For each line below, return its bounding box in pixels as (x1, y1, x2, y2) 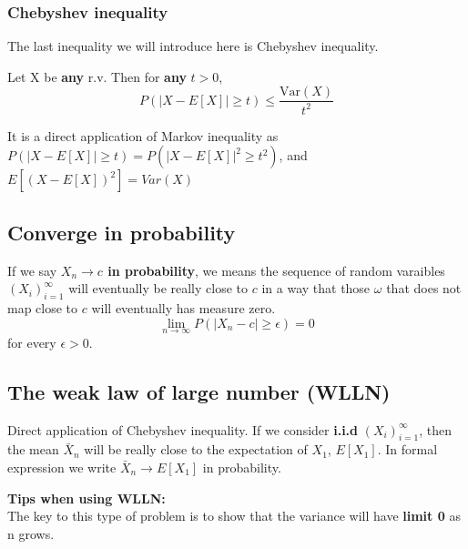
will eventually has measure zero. (91, 299, 276, 317)
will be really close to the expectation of (84, 440, 308, 459)
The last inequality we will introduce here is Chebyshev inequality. (7, 36, 379, 56)
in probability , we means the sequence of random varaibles (107, 260, 445, 280)
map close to (7, 299, 78, 317)
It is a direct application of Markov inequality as (7, 126, 279, 145)
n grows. (7, 524, 55, 543)
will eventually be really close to (68, 279, 249, 298)
